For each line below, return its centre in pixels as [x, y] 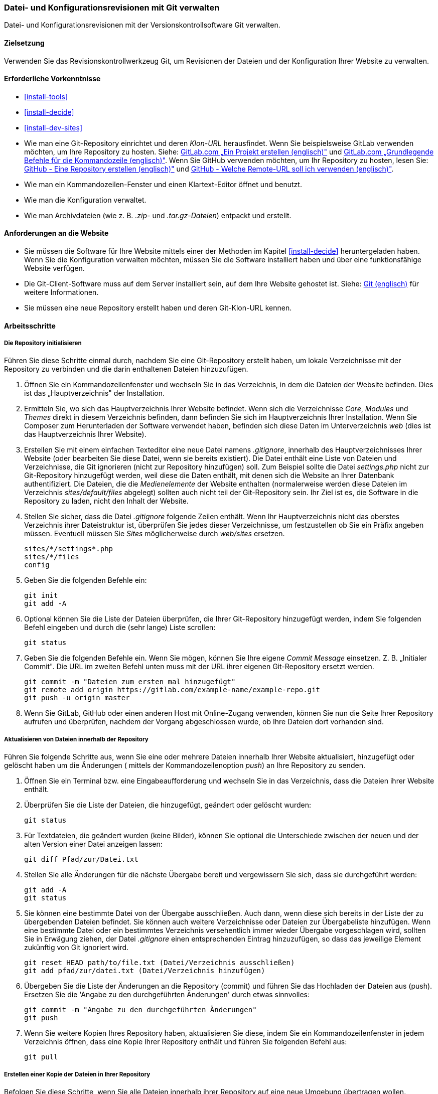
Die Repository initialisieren [43, 343]
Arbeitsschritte [30, 326]
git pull [41, 1057]
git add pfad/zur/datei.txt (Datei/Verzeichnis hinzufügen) [145, 971]
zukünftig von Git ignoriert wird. [77, 948]
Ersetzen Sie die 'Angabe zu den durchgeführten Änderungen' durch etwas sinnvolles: [167, 995]
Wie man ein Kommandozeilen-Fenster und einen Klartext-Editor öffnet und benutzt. [163, 184]
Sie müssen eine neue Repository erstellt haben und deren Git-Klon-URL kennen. [158, 308]
